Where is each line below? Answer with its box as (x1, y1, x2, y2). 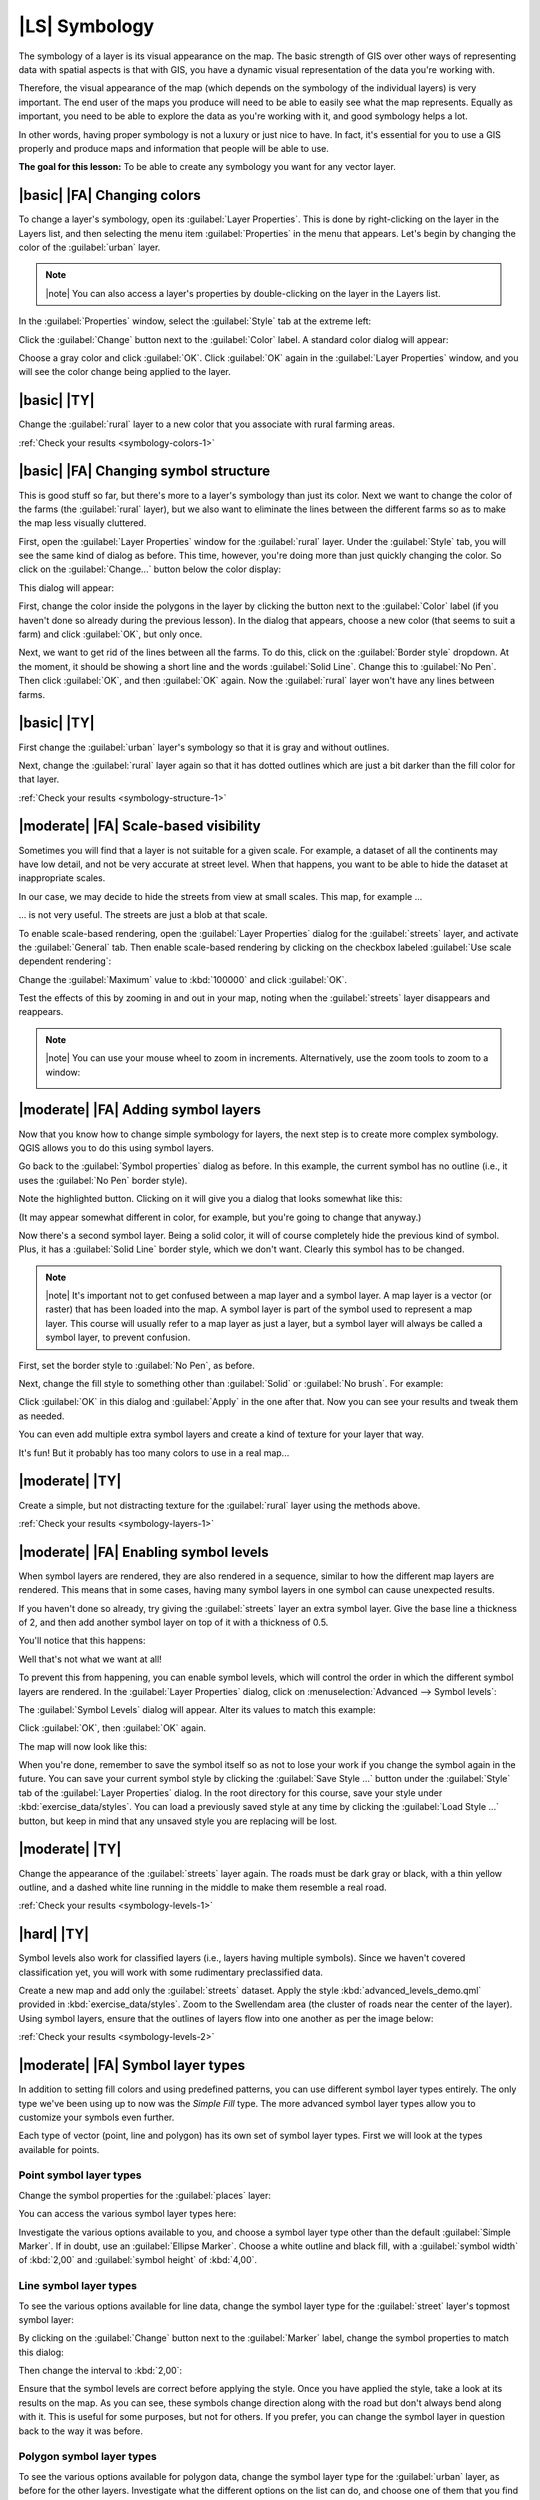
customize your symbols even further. (18, 2111, 175, 2123)
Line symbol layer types (18, 2279, 137, 2293)
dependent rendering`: (18, 955, 112, 967)
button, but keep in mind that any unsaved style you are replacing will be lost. (18, 1815, 338, 1827)
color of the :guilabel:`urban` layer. (18, 241, 161, 253)
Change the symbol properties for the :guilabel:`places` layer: (18, 2189, 272, 2201)
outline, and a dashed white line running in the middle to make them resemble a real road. (18, 1881, 387, 1893)
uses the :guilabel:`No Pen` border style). (18, 1174, 188, 1186)
